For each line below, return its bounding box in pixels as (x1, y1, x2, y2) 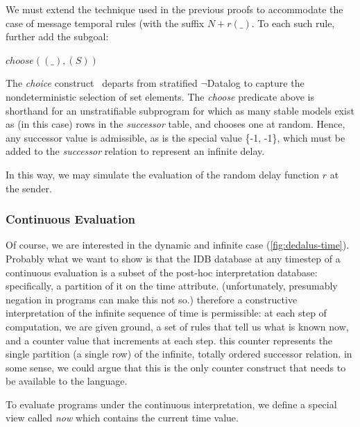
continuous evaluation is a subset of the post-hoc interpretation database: (6, 265, 318, 279)
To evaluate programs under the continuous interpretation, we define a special (6, 396, 337, 411)
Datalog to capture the (207, 76, 305, 90)
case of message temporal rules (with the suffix (6, 15, 205, 30)
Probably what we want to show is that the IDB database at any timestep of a (6, 251, 341, 265)
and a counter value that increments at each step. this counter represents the (6, 333, 333, 347)
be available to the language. (6, 374, 128, 388)
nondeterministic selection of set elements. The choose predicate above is (6, 89, 314, 103)
